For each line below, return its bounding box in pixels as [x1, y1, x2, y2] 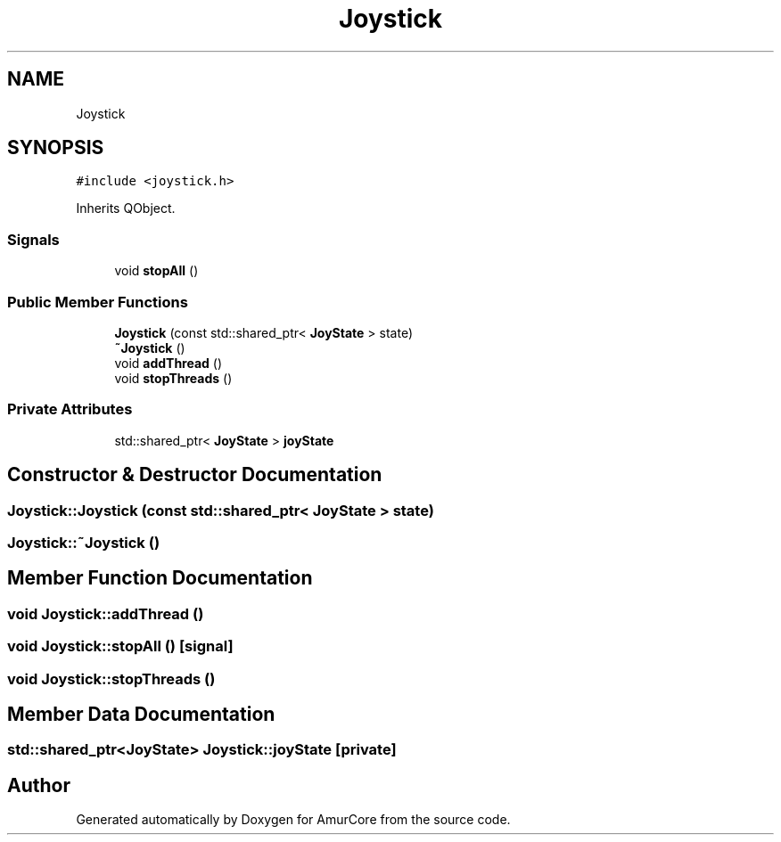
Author [7, 773, 70, 797]
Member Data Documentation [7, 702, 275, 725]
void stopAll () [114, 263, 199, 279]
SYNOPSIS [7, 136, 104, 159]
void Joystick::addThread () [7, 604, 204, 623]
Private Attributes [7, 400, 133, 419]
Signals [7, 230, 60, 249]
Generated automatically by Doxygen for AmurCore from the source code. [76, 812, 511, 828]
